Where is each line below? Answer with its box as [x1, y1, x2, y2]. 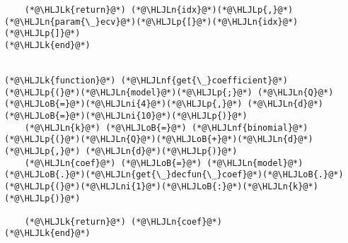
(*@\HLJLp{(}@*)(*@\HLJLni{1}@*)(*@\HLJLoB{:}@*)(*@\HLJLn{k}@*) [4, 181, 318, 191]
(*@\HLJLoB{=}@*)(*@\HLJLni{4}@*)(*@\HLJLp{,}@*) [4, 99, 243, 109]
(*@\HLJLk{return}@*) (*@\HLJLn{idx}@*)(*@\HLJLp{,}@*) [24, 5, 294, 15]
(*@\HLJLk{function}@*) [4, 75, 116, 85]
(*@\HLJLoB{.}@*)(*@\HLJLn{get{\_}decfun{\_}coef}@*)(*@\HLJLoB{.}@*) [4, 170, 344, 180]
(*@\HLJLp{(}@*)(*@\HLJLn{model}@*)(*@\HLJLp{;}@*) [4, 87, 253, 97]
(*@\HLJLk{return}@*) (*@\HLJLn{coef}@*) [24, 216, 222, 227]
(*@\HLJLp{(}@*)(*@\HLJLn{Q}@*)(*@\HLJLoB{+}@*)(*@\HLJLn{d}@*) [4, 134, 313, 145]
